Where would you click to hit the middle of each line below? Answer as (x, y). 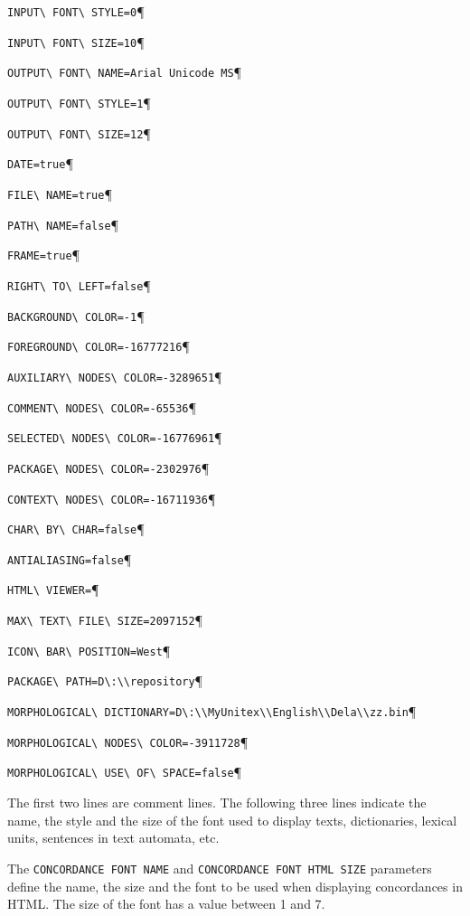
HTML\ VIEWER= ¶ (53, 589)
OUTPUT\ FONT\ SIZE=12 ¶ (79, 132)
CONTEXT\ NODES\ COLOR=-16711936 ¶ (112, 498)
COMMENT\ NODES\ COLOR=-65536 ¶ (102, 406)
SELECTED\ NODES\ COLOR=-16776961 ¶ (115, 437)
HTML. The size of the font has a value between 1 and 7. (166, 904)
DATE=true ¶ (40, 163)
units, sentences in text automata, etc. (113, 838)
